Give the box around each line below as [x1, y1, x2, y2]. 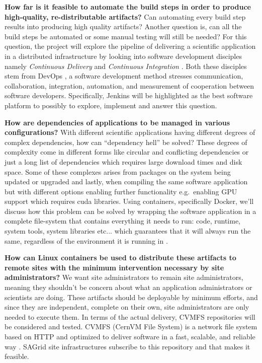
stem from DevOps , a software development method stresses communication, [5, 70, 243, 81]
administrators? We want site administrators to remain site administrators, [5, 272, 243, 282]
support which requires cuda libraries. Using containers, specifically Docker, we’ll [5, 196, 254, 206]
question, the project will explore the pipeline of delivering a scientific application [5, 41, 256, 51]
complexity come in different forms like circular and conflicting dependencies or [5, 147, 249, 157]
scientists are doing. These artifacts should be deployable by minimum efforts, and [5, 292, 258, 302]
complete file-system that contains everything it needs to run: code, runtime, [5, 215, 241, 226]
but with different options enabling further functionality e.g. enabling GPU [5, 186, 237, 196]
